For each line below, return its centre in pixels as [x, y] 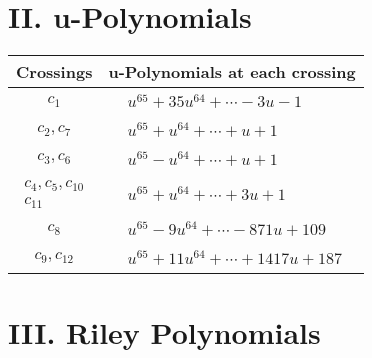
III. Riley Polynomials [164, 332]
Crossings [54, 72]
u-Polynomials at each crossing [232, 72]
